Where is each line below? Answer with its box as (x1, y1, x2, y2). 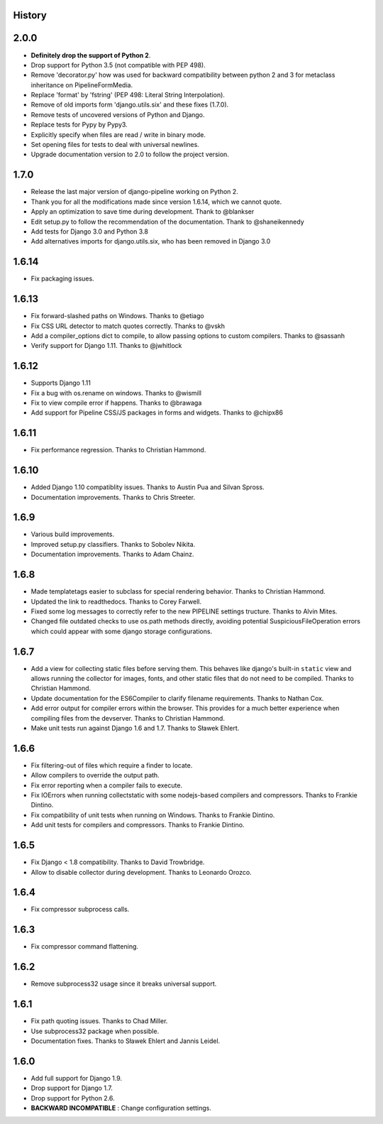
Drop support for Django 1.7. (30, 1084, 113, 1093)
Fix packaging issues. (30, 274, 95, 283)
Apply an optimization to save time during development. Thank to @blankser (30, 207, 255, 216)
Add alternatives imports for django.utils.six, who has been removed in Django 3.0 (30, 237, 271, 246)
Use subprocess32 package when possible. (30, 1027, 160, 1035)
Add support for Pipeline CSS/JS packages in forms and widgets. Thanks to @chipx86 (30, 408, 284, 417)
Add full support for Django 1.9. (30, 1074, 123, 1082)
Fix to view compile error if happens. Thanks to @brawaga (30, 398, 202, 407)
